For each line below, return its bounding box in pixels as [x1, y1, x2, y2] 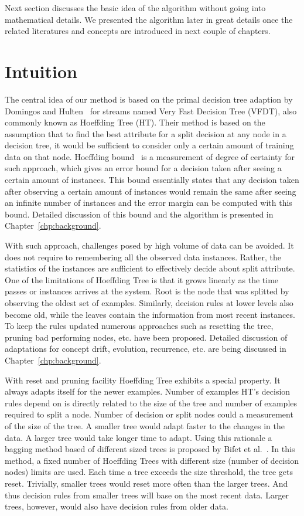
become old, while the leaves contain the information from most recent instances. [5, 308, 295, 320]
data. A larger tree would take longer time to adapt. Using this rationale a [5, 431, 272, 443]
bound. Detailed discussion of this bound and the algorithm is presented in [5, 208, 274, 220]
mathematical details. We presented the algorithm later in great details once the [5, 13, 293, 25]
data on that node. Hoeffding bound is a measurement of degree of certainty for [5, 150, 295, 162]
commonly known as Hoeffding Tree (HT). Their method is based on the [5, 116, 265, 128]
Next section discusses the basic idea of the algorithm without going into [5, 2, 266, 13]
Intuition [5, 59, 77, 83]
